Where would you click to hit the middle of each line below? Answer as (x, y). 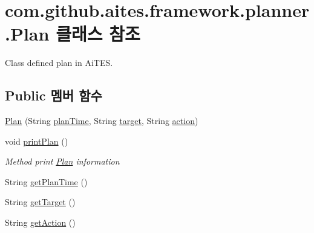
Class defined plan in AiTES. (59, 63)
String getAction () (40, 222)
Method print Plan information (62, 161)
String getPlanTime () (46, 181)
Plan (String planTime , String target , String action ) (102, 121)
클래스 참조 (98, 34)
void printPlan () (37, 141)
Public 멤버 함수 (54, 95)
